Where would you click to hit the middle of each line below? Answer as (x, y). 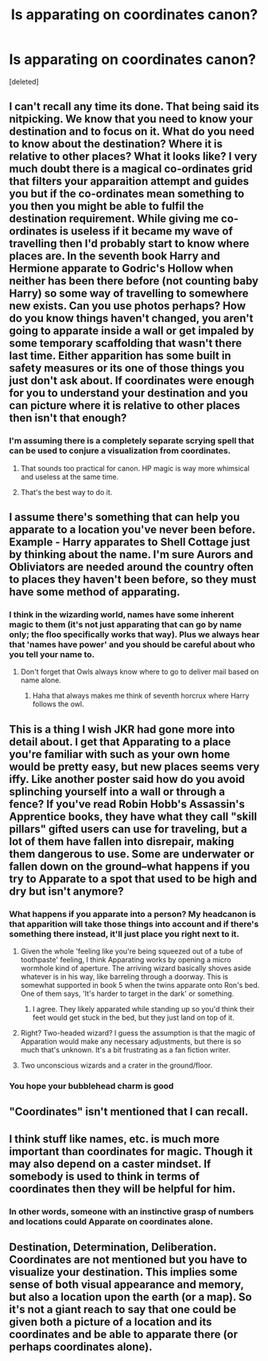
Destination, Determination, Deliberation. (113, 1247)
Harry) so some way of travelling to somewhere (129, 294)
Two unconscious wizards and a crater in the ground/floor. (117, 1065)
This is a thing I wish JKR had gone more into (122, 729)
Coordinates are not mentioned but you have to (128, 1260)
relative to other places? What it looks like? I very (133, 157)
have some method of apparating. (95, 592)
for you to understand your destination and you (129, 393)
